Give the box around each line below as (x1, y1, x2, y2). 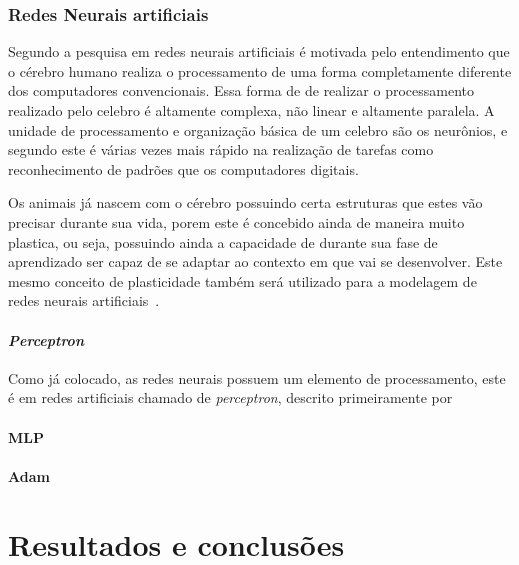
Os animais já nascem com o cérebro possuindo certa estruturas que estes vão (8, 192, 483, 213)
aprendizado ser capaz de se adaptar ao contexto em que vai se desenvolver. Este (8, 251, 503, 272)
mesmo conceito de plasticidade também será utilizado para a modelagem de (8, 270, 477, 291)
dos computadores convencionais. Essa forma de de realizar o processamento (8, 80, 474, 101)
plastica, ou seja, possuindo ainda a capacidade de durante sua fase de (8, 231, 438, 252)
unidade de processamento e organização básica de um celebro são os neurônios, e (8, 119, 508, 140)
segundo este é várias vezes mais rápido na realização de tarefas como (8, 139, 434, 160)
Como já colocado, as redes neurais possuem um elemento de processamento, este (8, 367, 506, 388)
